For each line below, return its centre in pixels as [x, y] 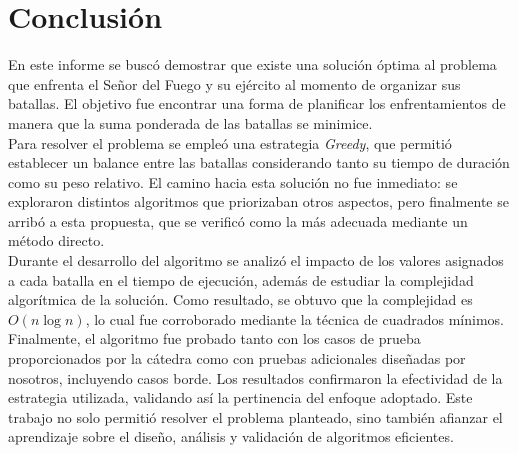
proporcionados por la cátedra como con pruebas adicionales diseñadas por [237, 358]
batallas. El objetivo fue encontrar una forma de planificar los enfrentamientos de [257, 103]
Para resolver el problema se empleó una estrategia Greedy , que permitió [230, 142]
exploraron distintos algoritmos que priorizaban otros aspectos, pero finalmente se [258, 201]
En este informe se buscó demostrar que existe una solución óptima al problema [252, 64]
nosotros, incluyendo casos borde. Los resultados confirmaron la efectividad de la [255, 377]
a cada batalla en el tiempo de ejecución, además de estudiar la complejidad [241, 279]
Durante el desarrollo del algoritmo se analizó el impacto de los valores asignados [256, 260]
